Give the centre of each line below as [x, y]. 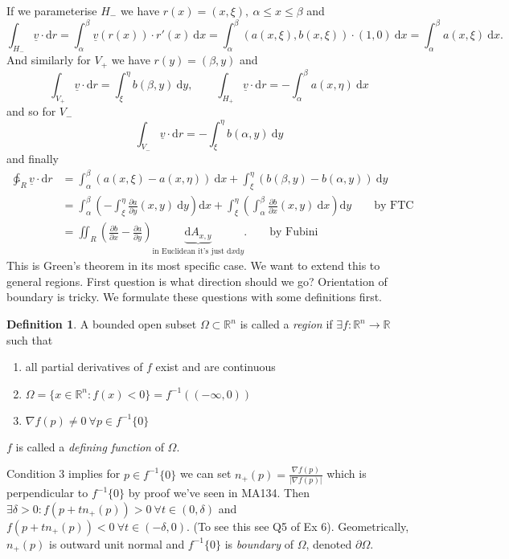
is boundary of [259, 543]
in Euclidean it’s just [188, 251]
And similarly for [49, 60]
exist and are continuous [216, 367]
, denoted [329, 543]
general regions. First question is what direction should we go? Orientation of [197, 281]
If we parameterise [52, 10]
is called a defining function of [90, 446]
